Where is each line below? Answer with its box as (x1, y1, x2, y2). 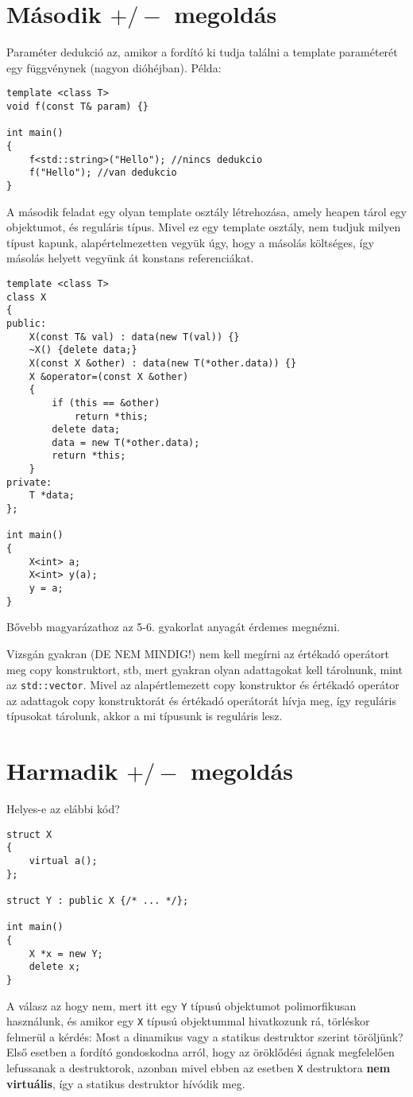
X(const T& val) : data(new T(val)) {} (29, 331, 240, 343)
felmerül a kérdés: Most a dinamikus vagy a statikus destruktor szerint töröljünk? (6, 1028, 403, 1045)
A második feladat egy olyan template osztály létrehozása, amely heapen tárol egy (6, 203, 407, 219)
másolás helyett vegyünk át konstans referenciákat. (6, 250, 254, 266)
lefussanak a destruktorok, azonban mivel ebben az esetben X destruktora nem (6, 1060, 391, 1076)
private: (6, 476, 52, 488)
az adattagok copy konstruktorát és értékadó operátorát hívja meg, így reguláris (6, 692, 396, 708)
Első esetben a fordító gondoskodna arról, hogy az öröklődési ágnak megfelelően (6, 1044, 395, 1060)
